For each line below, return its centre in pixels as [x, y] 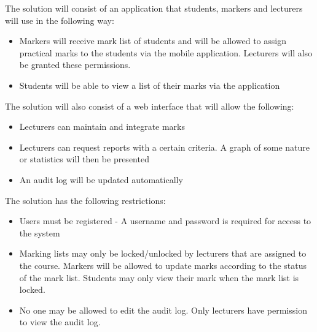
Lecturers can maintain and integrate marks [102, 126]
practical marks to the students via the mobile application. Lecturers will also [166, 52]
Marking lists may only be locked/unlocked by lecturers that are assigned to [163, 253]
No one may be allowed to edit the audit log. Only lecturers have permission [163, 310]
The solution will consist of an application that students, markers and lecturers [154, 8]
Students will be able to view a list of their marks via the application [150, 85]
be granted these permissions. [75, 65]
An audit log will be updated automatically [101, 179]
